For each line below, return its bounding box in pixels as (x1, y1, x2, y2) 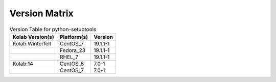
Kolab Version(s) (12, 33, 55, 40)
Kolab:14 (12, 60, 33, 67)
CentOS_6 (59, 60, 84, 67)
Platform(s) (59, 33, 88, 40)
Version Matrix (9, 8, 74, 19)
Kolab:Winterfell (12, 40, 51, 47)
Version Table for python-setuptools (9, 25, 97, 33)
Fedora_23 (59, 46, 85, 53)
